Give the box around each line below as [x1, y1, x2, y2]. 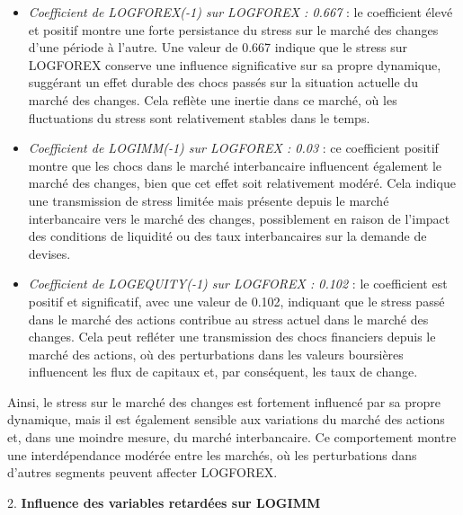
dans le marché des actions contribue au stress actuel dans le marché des [28, 309, 429, 328]
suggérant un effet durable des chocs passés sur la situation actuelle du [28, 73, 418, 92]
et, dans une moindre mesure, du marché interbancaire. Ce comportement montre [7, 428, 457, 447]
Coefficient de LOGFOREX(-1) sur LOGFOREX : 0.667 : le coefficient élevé [28, 3, 453, 21]
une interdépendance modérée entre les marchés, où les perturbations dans [7, 445, 417, 464]
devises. [28, 244, 71, 262]
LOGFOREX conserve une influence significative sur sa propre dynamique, [28, 55, 441, 74]
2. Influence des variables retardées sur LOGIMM [7, 493, 321, 511]
